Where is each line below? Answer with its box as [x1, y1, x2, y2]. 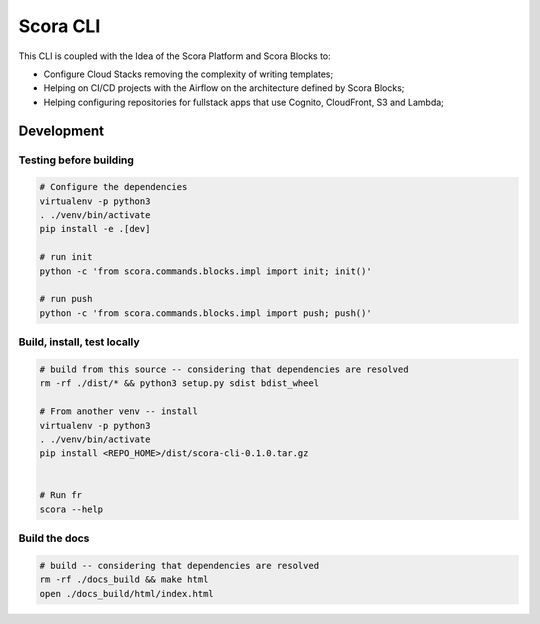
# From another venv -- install [39, 406, 199, 417]
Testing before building [18, 153, 135, 167]
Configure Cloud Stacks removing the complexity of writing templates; [43, 68, 334, 80]
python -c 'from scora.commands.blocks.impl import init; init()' [39, 265, 372, 277]
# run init [39, 251, 93, 263]
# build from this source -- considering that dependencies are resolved [39, 363, 409, 375]
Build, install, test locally [18, 335, 140, 349]
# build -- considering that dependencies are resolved [39, 560, 320, 571]
